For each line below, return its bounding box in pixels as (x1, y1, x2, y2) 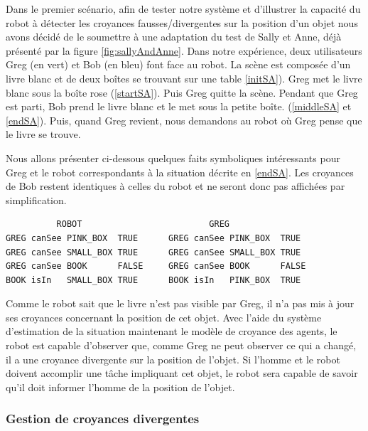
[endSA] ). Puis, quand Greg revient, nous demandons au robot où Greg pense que (6, 112, 362, 127)
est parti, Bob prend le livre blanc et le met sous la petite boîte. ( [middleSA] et (6, 99, 352, 114)
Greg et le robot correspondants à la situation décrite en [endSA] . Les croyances (6, 164, 354, 179)
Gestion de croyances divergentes (6, 410, 200, 427)
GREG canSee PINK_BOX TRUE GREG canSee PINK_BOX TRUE (6, 233, 301, 243)
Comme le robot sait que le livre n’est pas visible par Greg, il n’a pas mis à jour (6, 296, 355, 311)
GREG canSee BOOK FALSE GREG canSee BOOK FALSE (6, 261, 306, 272)
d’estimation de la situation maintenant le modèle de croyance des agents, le (6, 324, 337, 339)
